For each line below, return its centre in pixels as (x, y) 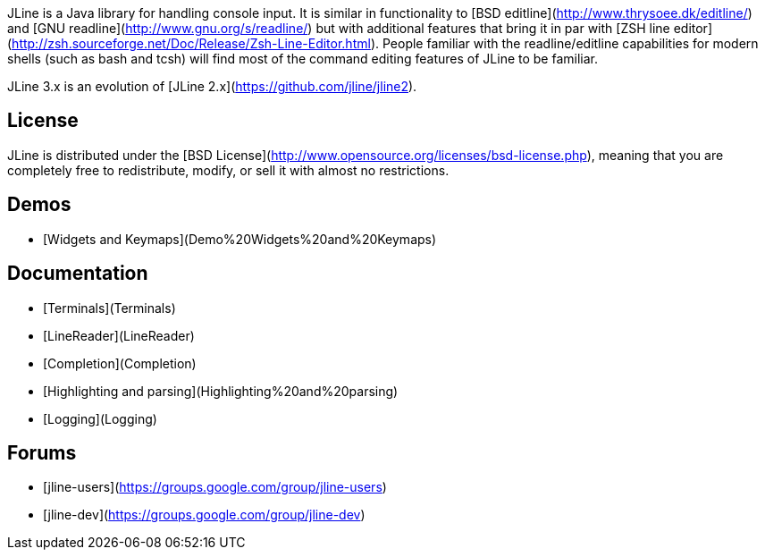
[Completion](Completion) (120, 363)
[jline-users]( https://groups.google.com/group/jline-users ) (215, 487)
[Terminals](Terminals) (109, 308)
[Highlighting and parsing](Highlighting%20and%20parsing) (221, 391)
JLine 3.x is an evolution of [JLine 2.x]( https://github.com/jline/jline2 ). (212, 86)
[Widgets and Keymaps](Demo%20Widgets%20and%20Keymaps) (240, 239)
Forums (42, 452)
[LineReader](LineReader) (119, 335)
